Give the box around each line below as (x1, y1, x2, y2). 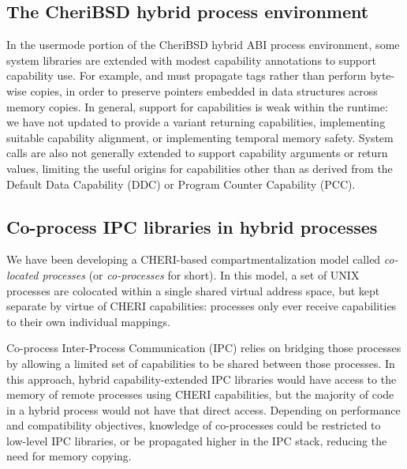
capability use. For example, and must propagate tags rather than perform (6, 67, 367, 84)
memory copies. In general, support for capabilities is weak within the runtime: (6, 98, 388, 114)
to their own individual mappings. (6, 313, 170, 329)
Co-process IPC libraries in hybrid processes (6, 214, 378, 238)
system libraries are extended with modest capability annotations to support (6, 51, 376, 68)
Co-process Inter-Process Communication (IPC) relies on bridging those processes (6, 340, 401, 356)
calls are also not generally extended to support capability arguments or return (6, 144, 388, 161)
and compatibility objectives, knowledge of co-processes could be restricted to (6, 417, 381, 433)
